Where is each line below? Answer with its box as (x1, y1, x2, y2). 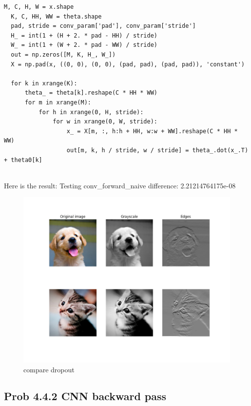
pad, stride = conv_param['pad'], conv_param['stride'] (11, 22, 196, 30)
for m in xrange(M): (24, 99, 91, 106)
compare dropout (23, 365, 75, 375)
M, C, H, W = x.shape (4, 3, 74, 10)
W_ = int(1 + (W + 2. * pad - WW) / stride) (11, 41, 157, 49)
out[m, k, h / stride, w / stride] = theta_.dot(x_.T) (66, 146, 249, 154)
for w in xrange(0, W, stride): (53, 118, 157, 125)
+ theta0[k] (4, 156, 42, 163)
